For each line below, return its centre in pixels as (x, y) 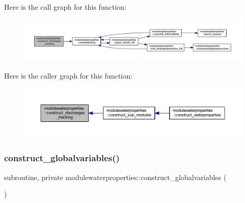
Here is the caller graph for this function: (68, 75)
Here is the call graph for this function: (65, 7)
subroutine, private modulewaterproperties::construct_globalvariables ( (115, 177)
